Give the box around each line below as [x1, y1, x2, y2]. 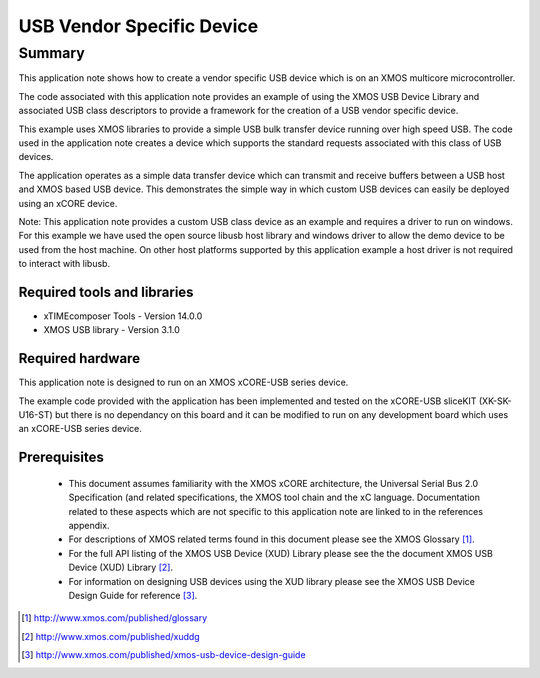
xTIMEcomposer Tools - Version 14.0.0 [43, 310, 203, 322]
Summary [18, 44, 85, 62]
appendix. [68, 520, 110, 532]
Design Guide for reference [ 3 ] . [68, 589, 198, 601]
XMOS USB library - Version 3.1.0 [43, 324, 180, 336]
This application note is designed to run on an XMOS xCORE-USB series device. [18, 376, 349, 389]
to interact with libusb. [18, 258, 110, 270]
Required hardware [18, 350, 140, 367]
